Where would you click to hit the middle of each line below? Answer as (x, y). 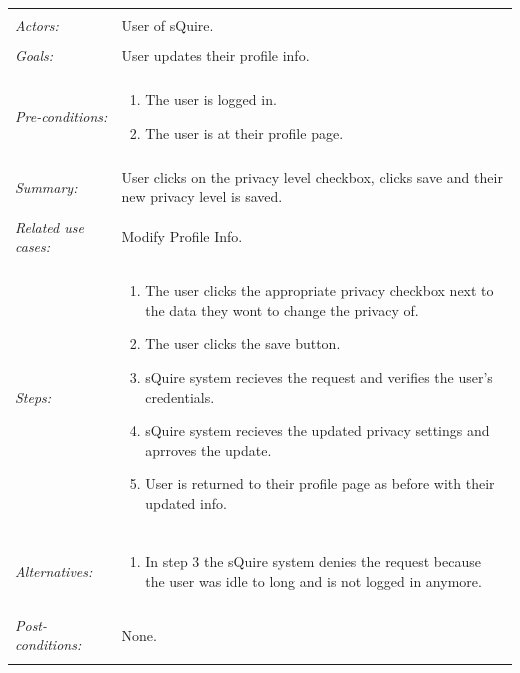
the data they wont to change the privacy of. (282, 309)
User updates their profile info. (215, 55)
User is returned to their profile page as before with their (320, 483)
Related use (49, 226)
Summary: (46, 186)
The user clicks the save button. (243, 343)
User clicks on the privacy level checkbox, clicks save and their (312, 176)
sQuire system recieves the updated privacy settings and (317, 430)
